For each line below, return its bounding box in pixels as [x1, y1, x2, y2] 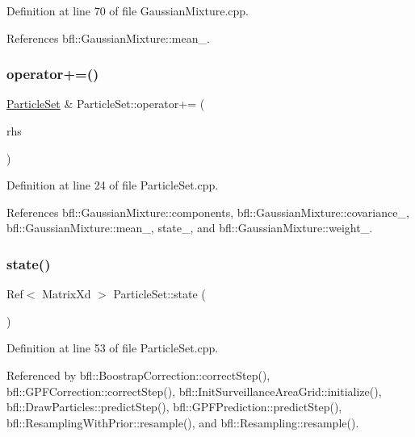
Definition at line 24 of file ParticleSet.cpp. [6, 177, 219, 194]
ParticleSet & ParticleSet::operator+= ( [6, 95, 205, 112]
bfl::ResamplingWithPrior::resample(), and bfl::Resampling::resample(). [6, 414, 359, 431]
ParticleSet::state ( [113, 285, 206, 302]
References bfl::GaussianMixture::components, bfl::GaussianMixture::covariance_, [6, 203, 409, 220]
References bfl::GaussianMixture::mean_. [6, 29, 210, 46]
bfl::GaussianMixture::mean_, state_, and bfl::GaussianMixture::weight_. [6, 219, 373, 236]
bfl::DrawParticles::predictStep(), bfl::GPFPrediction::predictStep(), [6, 398, 342, 415]
